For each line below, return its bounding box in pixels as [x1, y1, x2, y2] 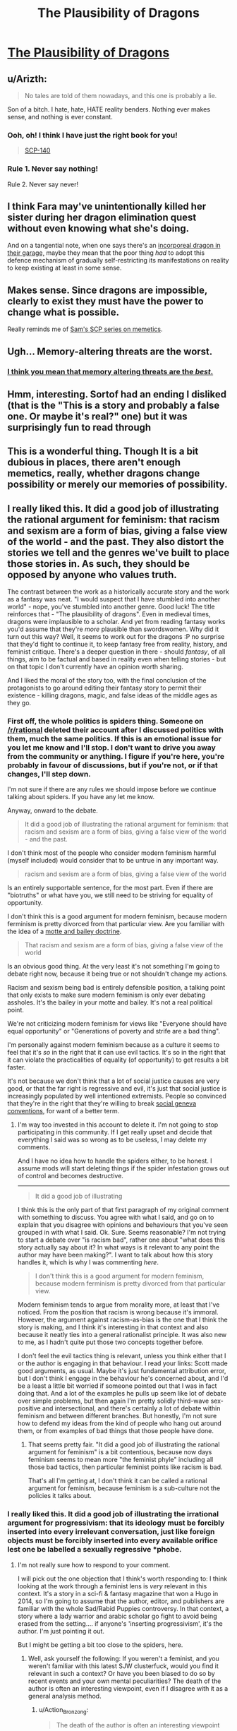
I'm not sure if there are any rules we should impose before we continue [7, 785, 217, 793]
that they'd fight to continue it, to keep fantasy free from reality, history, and [7, 640, 228, 649]
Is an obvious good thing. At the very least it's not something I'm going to [7, 962, 220, 971]
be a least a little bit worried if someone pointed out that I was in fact [17, 1382, 217, 1390]
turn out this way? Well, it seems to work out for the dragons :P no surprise [7, 633, 225, 641]
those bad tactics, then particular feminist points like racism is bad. [28, 1463, 224, 1471]
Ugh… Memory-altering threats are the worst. [7, 345, 213, 357]
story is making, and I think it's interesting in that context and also [17, 1323, 209, 1331]
